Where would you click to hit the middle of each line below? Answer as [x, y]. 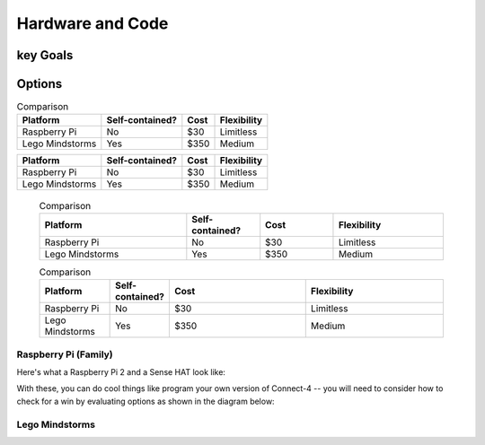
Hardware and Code [93, 23]
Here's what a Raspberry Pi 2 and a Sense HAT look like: [121, 371]
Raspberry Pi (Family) [65, 354]
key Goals [45, 55]
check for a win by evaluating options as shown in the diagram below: [145, 401]
